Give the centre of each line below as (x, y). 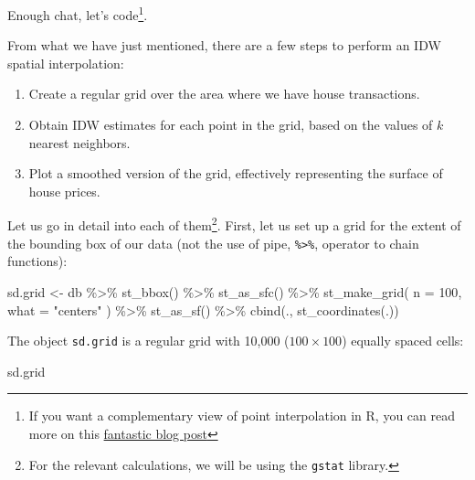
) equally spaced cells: (403, 341)
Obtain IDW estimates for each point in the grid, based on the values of (231, 125)
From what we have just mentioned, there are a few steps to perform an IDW (224, 45)
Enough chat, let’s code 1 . (78, 13)
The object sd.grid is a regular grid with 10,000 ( (148, 341)
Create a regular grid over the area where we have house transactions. (224, 94)
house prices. (64, 191)
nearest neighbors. (79, 142)
